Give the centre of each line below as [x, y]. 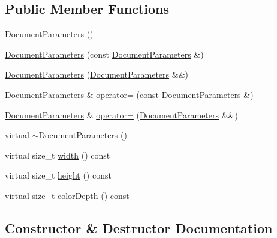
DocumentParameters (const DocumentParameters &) [104, 54]
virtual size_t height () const [58, 175]
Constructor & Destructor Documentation [139, 227]
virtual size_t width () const [58, 155]
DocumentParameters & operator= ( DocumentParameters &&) [121, 114]
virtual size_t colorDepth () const [67, 195]
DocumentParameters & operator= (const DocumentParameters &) [129, 94]
